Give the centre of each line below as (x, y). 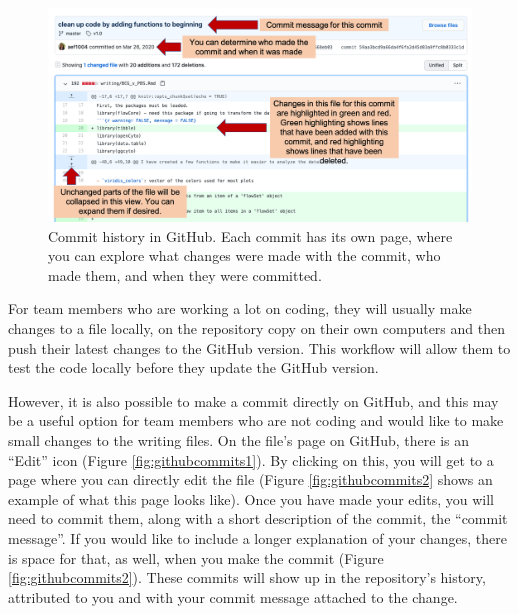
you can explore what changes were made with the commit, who (244, 255)
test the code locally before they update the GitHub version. (193, 367)
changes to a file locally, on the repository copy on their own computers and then (256, 328)
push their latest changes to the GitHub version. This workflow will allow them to (259, 347)
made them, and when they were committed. (185, 274)
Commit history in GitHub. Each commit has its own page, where (250, 235)
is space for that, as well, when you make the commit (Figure (196, 557)
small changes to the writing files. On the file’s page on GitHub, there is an (238, 440)
